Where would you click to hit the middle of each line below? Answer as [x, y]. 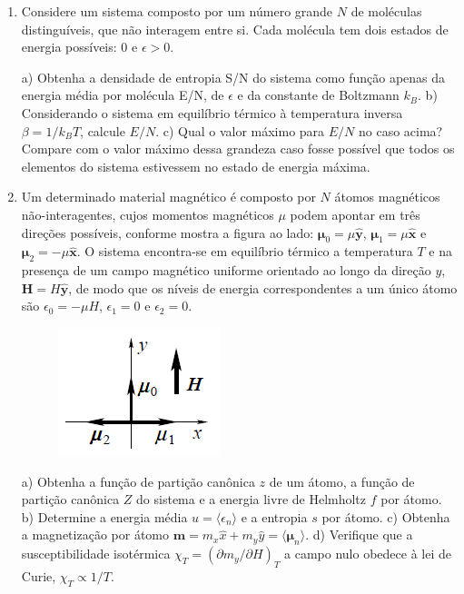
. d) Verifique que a [359, 535]
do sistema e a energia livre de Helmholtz [252, 499]
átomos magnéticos [387, 197]
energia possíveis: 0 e [79, 47]
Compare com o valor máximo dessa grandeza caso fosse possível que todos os [238, 148]
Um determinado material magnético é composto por [168, 197]
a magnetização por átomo [95, 535]
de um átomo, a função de [342, 481]
